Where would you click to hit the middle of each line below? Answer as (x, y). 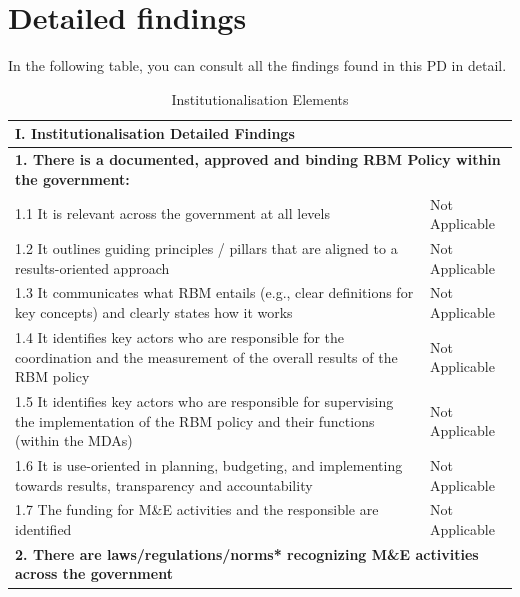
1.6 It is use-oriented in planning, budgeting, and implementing (209, 464)
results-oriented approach (92, 267)
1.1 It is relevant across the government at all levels (172, 213)
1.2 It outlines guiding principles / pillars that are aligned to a (206, 248)
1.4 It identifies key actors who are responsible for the (180, 336)
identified (43, 529)
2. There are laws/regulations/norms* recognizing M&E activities (247, 553)
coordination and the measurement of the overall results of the (206, 356)
